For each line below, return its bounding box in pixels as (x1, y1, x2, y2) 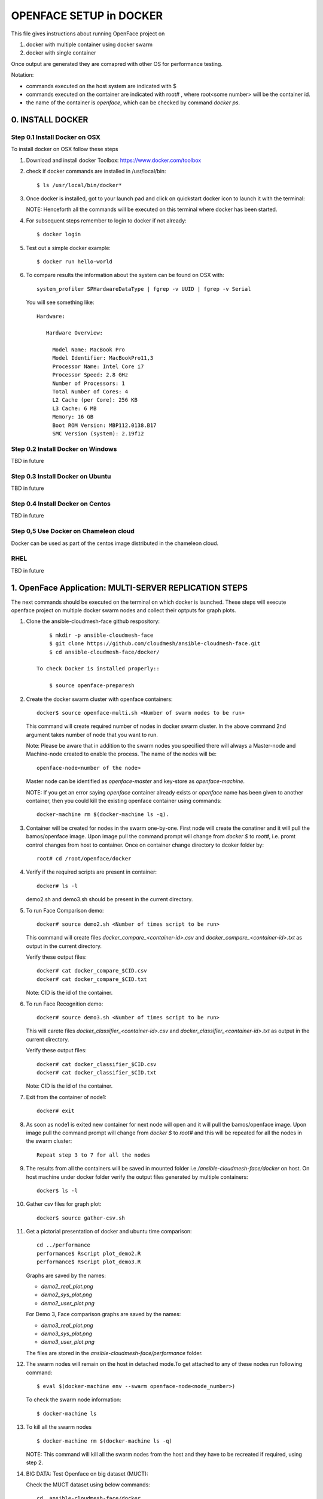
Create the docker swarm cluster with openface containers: (26, 696, 173, 703)
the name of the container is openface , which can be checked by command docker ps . (26, 99, 240, 106)
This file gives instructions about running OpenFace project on (11, 30, 165, 37)
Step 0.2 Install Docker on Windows (11, 444, 117, 453)
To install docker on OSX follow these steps (11, 146, 118, 153)
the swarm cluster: (26, 1137, 72, 1145)
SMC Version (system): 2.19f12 (52, 430, 144, 437)
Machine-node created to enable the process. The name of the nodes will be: (26, 750, 217, 758)
